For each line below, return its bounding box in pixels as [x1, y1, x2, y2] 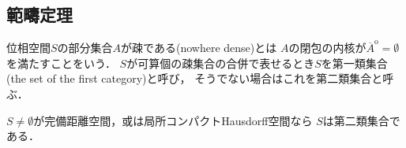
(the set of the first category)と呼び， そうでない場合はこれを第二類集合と [6, 70, 383, 87]
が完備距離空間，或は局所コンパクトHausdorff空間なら [33, 112, 313, 128]
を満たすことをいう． [6, 54, 116, 71]
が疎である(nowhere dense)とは [121, 39, 277, 56]
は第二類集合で [322, 112, 400, 128]
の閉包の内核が [288, 39, 367, 56]
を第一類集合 [321, 54, 388, 71]
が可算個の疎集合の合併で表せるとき [126, 54, 315, 71]
